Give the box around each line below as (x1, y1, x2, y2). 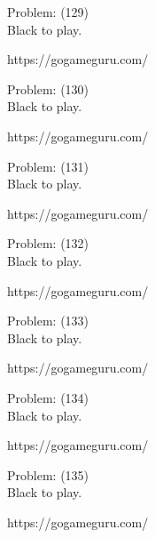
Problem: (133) (7, 311, 89, 330)
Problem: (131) (7, 157, 89, 175)
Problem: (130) (7, 79, 89, 98)
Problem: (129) (7, 3, 89, 20)
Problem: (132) (7, 234, 89, 253)
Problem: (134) (7, 388, 89, 406)
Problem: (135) (7, 465, 89, 484)
